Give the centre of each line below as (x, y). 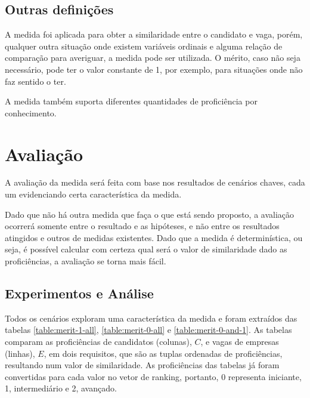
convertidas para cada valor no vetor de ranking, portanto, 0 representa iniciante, (153, 376)
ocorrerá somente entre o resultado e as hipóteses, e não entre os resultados (142, 226)
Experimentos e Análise (79, 293)
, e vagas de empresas (240, 342)
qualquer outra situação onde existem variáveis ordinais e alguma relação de (144, 46)
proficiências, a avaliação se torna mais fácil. (86, 261)
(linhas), (20, 353)
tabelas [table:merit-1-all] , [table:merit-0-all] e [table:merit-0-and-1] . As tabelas (148, 330)
